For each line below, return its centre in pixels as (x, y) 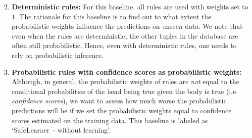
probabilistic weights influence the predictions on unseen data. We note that (127, 26)
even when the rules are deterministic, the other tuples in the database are (125, 35)
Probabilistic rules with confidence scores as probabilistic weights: (127, 71)
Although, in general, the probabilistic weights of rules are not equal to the (125, 81)
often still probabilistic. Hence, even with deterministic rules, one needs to (124, 45)
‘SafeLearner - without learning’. (61, 130)
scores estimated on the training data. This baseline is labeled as (110, 120)
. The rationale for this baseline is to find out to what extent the (113, 16)
